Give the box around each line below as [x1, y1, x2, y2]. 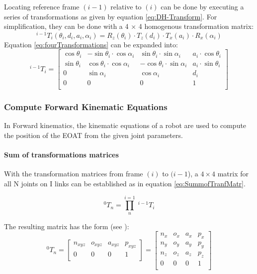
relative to [110, 1, 142, 11]
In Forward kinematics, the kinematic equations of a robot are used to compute [4, 120, 247, 131]
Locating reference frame [4, 1, 80, 11]
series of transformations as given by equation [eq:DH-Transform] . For [4, 11, 217, 21]
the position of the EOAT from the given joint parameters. [4, 130, 183, 140]
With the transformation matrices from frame [4, 168, 143, 179]
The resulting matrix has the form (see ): [4, 221, 129, 231]
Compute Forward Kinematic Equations [4, 100, 168, 113]
